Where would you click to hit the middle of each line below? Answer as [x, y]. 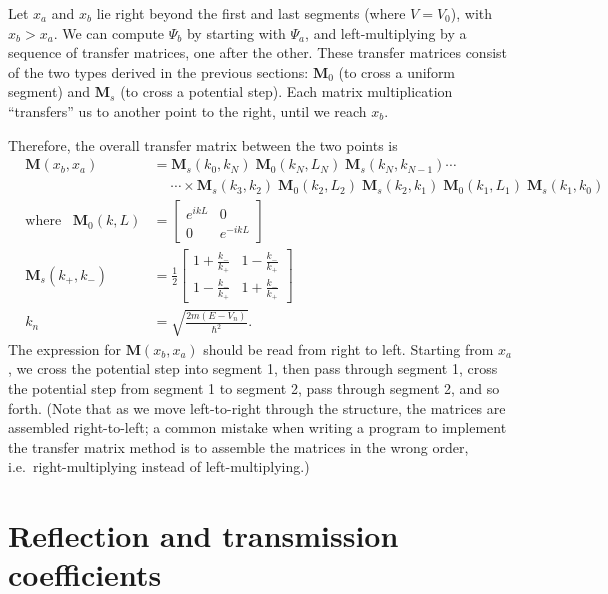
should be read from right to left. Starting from [348, 348]
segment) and [49, 91]
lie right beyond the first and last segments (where [251, 13]
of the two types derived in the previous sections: [158, 71]
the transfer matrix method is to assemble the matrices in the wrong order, [238, 446]
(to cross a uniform [397, 71]
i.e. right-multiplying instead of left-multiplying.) [159, 466]
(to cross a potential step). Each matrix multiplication [286, 91]
